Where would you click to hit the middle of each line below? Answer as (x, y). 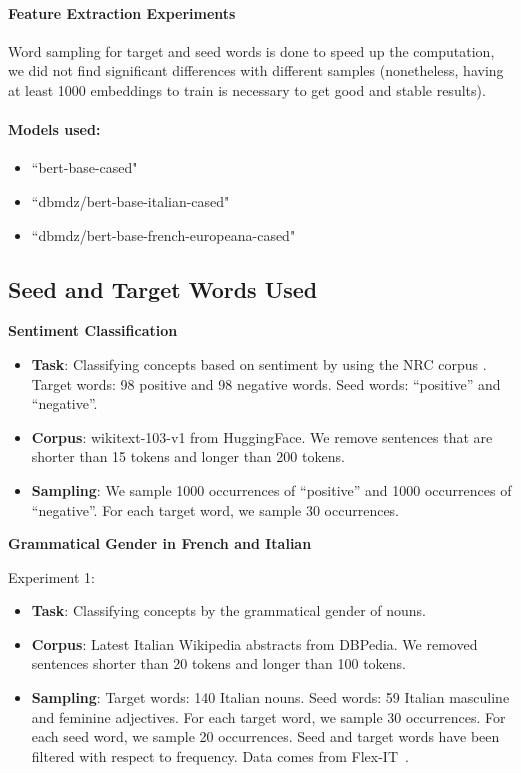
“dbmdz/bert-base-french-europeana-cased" (163, 234)
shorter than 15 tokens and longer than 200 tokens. (188, 456)
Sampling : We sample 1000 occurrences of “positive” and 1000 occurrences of (271, 489)
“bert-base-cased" (84, 167)
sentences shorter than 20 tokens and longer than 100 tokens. (219, 663)
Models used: (54, 129)
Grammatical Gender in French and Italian (160, 543)
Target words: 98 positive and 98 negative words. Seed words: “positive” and (266, 383)
